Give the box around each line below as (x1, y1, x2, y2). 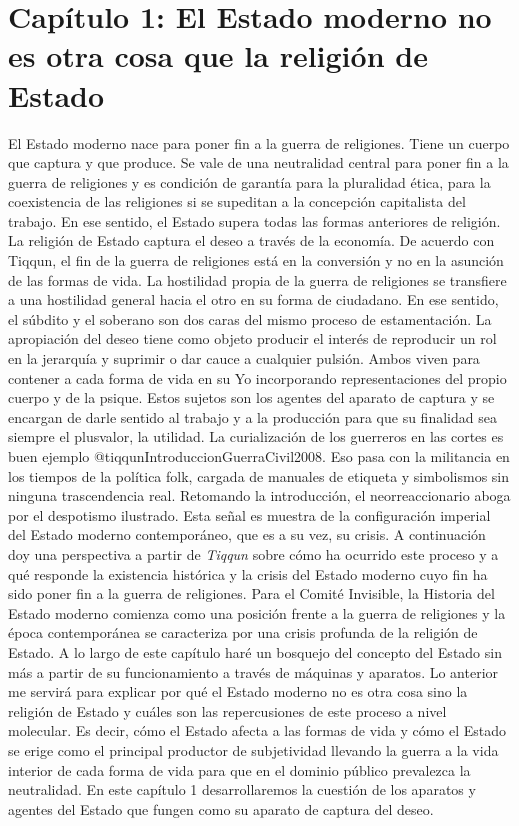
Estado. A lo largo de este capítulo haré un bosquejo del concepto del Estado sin (8, 641, 502, 662)
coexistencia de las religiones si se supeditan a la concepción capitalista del (8, 191, 466, 212)
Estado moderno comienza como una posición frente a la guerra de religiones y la (8, 602, 506, 623)
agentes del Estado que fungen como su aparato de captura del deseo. (8, 798, 434, 819)
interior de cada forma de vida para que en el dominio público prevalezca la (8, 759, 471, 780)
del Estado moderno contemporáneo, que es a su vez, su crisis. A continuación (8, 524, 486, 545)
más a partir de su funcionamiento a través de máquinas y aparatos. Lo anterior (8, 661, 499, 682)
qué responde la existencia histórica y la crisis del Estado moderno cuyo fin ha (8, 563, 488, 584)
